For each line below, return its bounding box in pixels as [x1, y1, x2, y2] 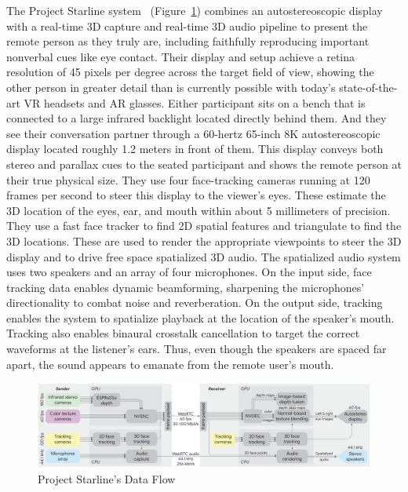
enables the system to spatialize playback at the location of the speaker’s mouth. [6, 309, 395, 326]
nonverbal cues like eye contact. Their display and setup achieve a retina [6, 48, 355, 64]
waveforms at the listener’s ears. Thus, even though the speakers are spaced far [6, 341, 387, 357]
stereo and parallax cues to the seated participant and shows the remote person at [6, 155, 402, 172]
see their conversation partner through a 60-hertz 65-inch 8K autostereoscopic [6, 125, 381, 141]
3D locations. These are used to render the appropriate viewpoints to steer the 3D [6, 232, 402, 249]
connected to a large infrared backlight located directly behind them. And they [6, 110, 387, 126]
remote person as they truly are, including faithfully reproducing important [6, 33, 370, 49]
